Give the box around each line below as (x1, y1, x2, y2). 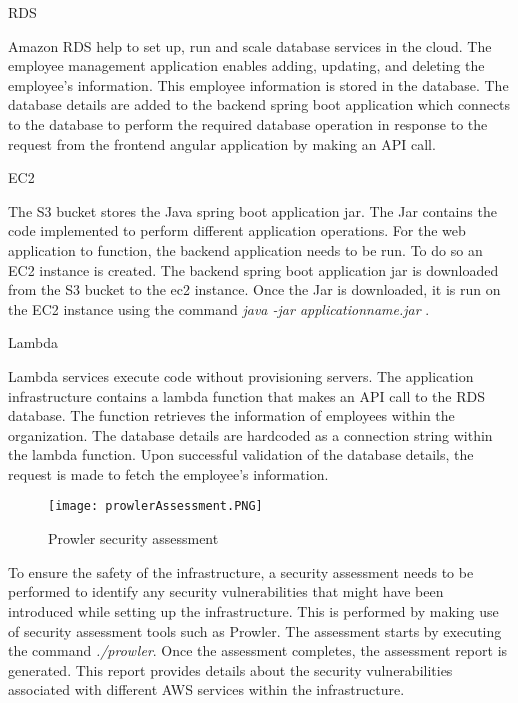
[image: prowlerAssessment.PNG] (48, 499, 263, 514)
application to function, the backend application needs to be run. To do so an (8, 239, 483, 260)
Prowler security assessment (48, 528, 219, 549)
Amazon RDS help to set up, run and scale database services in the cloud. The (8, 35, 492, 56)
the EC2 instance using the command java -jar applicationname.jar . (8, 298, 430, 319)
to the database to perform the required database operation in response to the (8, 113, 488, 134)
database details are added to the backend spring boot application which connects (8, 94, 511, 115)
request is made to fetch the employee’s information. (8, 463, 329, 484)
